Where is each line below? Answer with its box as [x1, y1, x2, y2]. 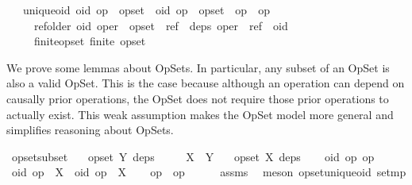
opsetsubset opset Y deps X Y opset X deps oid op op [11, 148, 375, 164]
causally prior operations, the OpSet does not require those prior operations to [6, 90, 389, 106]
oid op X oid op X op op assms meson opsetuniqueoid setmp [11, 164, 406, 180]
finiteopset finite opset [33, 33, 146, 49]
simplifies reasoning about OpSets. [6, 121, 174, 138]
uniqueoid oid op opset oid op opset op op [22, 2, 270, 17]
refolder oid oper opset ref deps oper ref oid [33, 17, 288, 33]
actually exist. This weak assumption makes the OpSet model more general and [6, 106, 394, 122]
